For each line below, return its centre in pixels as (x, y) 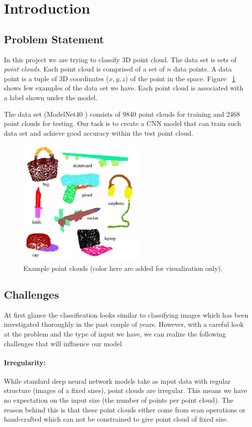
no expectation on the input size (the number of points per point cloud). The (119, 400)
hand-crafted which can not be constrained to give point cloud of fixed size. (116, 419)
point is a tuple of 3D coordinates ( (57, 78)
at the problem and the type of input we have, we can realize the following (115, 333)
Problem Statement (54, 39)
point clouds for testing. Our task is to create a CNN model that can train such (123, 123)
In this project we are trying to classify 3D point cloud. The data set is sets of (120, 59)
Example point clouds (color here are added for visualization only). (123, 268)
